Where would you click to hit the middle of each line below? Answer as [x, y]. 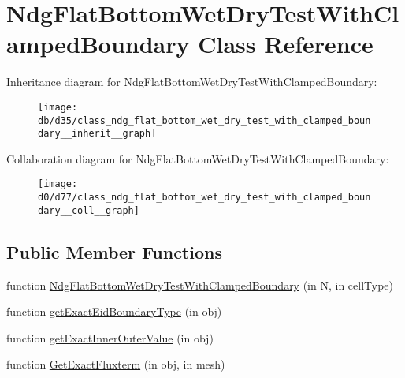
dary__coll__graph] [89, 210]
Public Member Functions [114, 251]
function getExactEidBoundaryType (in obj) [114, 311]
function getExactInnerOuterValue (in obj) [110, 337]
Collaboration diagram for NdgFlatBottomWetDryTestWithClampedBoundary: [198, 158]
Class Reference [286, 44]
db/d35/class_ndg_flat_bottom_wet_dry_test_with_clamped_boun [204, 120]
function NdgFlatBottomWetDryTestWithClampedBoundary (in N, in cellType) [200, 284]
